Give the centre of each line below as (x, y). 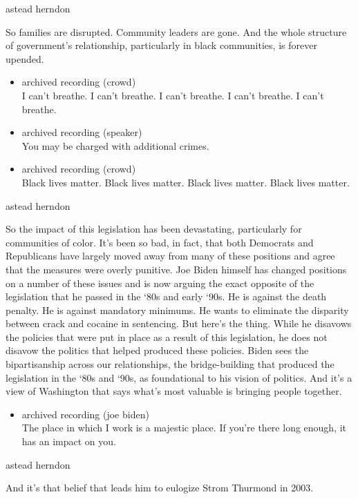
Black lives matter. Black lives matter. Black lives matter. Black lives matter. (186, 182)
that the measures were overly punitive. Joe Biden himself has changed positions (176, 269)
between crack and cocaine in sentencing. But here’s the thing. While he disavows (179, 323)
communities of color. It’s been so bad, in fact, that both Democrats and (160, 242)
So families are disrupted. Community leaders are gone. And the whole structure (176, 31)
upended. (25, 58)
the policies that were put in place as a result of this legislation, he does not (167, 336)
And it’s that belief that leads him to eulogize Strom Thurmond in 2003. (160, 488)
